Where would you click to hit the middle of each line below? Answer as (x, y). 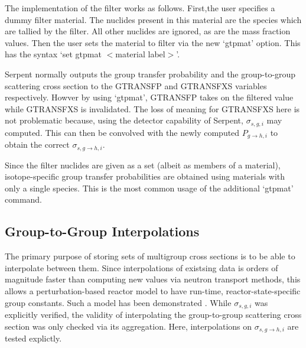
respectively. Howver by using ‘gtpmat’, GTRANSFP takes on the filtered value (149, 97)
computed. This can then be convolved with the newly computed (122, 132)
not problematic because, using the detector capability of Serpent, (124, 120)
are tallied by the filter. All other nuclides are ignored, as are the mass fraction (148, 31)
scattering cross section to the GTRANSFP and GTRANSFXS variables (136, 85)
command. (23, 199)
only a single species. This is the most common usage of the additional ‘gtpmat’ (149, 188)
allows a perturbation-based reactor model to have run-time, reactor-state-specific (153, 291)
